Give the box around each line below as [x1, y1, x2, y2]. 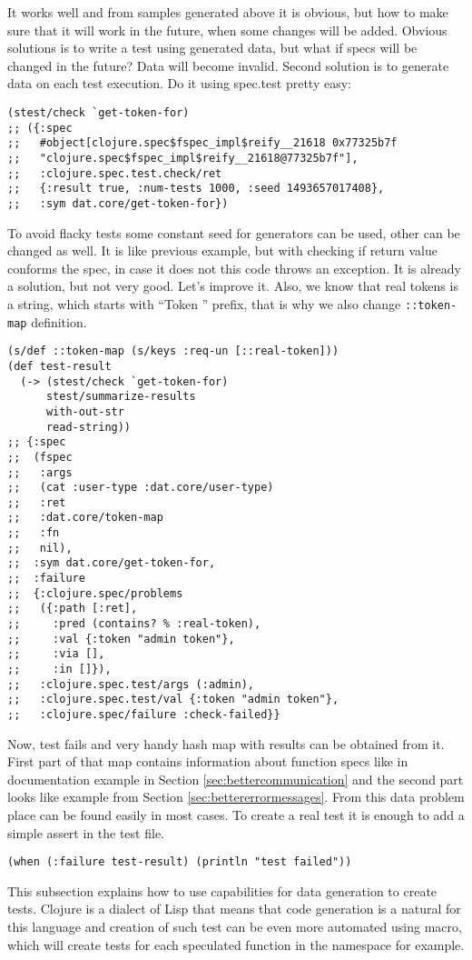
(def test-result [7, 359, 112, 373]
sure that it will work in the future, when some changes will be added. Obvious [7, 20, 447, 39]
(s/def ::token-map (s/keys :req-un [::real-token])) [7, 345, 339, 358]
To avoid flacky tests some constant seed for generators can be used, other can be [7, 223, 460, 242]
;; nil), [7, 541, 73, 555]
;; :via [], [7, 647, 105, 661]
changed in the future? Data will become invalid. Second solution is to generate [7, 55, 449, 75]
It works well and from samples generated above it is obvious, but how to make [7, 3, 448, 21]
